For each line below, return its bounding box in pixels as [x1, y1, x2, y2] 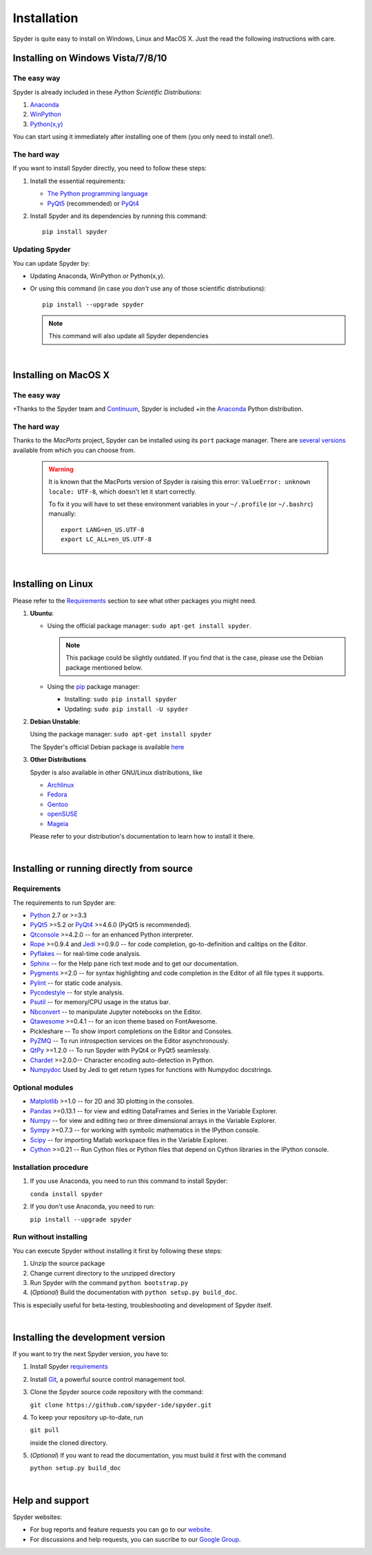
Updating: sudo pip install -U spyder [64, 705, 189, 713]
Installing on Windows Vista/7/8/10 [12, 52, 167, 64]
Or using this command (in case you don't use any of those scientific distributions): [30, 284, 267, 293]
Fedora [47, 790, 68, 799]
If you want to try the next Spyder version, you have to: [12, 1349, 169, 1358]
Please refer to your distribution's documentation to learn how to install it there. [30, 832, 255, 840]
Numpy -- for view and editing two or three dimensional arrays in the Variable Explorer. [30, 1117, 277, 1125]
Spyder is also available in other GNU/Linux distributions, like [30, 768, 203, 776]
